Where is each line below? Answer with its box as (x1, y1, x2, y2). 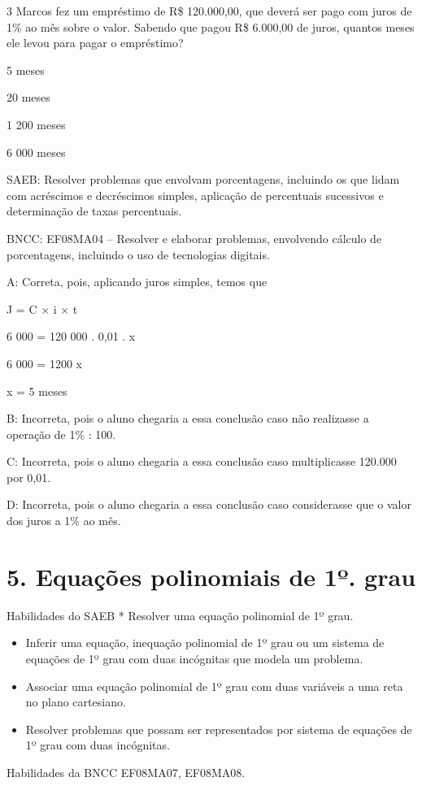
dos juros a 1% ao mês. (7, 512, 121, 529)
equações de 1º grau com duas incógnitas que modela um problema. (25, 649, 363, 667)
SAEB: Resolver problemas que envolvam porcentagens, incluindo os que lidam (7, 171, 400, 188)
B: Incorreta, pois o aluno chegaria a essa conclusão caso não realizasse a (7, 410, 369, 427)
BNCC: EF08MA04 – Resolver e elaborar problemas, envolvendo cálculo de (7, 229, 382, 246)
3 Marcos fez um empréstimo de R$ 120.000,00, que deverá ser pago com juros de (7, 2, 412, 19)
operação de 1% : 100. (7, 425, 116, 442)
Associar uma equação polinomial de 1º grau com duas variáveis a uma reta (25, 677, 403, 694)
